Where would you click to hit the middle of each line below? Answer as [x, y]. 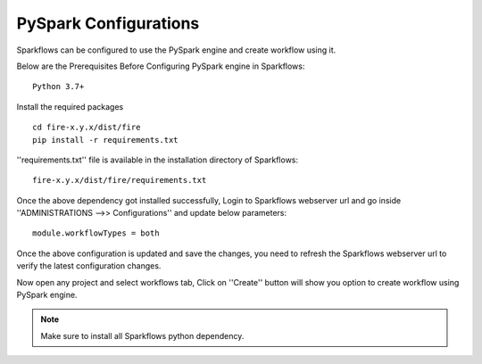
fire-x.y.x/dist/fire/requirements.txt [120, 180]
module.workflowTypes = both [96, 233]
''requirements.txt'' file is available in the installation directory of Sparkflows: [158, 160]
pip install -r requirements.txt [105, 140]
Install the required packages [70, 106]
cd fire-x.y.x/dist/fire [87, 128]
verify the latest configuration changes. [89, 266]
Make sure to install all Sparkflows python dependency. [142, 335]
